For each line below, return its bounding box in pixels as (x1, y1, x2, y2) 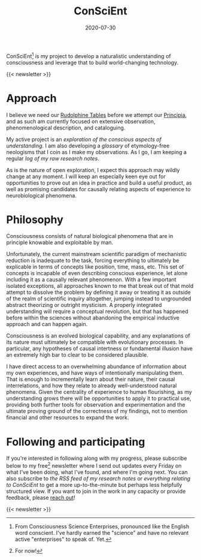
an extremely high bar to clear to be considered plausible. (6, 351, 148, 359)
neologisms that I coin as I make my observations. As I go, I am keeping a (6, 148, 187, 155)
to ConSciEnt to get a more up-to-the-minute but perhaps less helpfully (6, 481, 182, 489)
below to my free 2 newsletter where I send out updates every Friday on (6, 461, 182, 469)
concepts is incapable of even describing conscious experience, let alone (6, 270, 188, 277)
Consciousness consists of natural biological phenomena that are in (6, 233, 173, 240)
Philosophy (6, 213, 64, 226)
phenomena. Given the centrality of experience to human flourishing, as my (6, 389, 193, 396)
